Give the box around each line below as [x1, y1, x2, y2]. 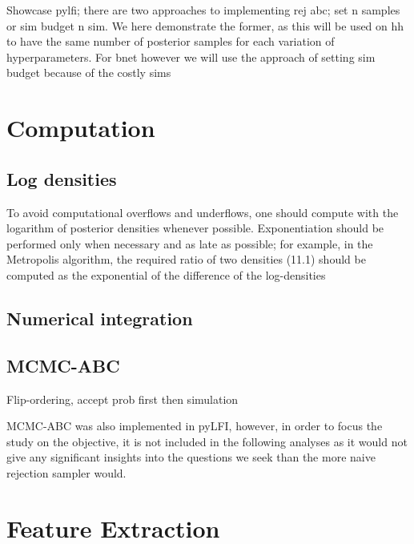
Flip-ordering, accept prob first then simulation [6, 390, 239, 407]
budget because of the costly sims [6, 64, 171, 81]
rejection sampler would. [6, 464, 127, 481]
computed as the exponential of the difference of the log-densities [6, 266, 326, 283]
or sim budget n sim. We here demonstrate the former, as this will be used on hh [6, 17, 404, 34]
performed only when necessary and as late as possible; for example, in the [6, 235, 373, 252]
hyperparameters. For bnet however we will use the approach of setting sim [6, 48, 376, 65]
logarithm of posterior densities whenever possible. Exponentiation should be [6, 220, 384, 236]
